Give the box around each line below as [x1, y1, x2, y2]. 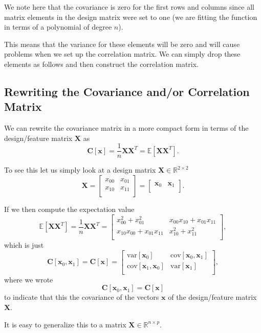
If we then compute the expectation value [4, 204, 135, 214]
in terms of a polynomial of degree [4, 21, 112, 32]
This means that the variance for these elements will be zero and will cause [4, 38, 240, 49]
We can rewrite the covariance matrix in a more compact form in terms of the [4, 123, 249, 133]
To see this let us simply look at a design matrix [4, 164, 156, 175]
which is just [4, 240, 44, 250]
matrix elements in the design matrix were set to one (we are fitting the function [4, 11, 257, 22]
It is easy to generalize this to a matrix [4, 319, 126, 329]
